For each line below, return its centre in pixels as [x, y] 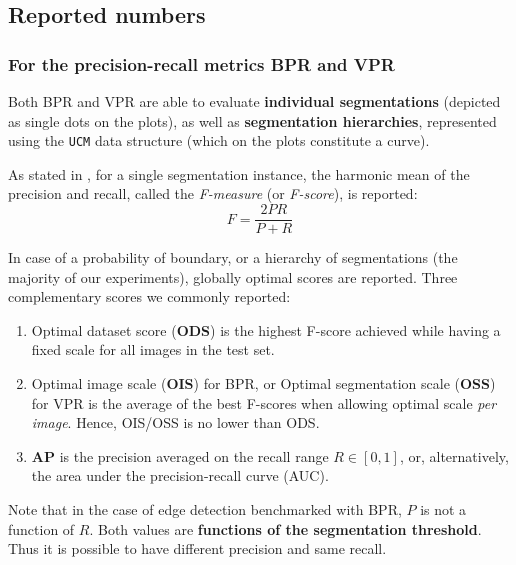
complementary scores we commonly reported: [149, 296]
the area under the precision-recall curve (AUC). [180, 475]
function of [41, 528]
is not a [443, 509]
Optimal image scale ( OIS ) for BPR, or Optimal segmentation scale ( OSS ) [263, 383]
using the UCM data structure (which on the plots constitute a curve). [219, 140]
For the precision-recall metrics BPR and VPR [201, 63]
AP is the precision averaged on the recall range [180, 455]
